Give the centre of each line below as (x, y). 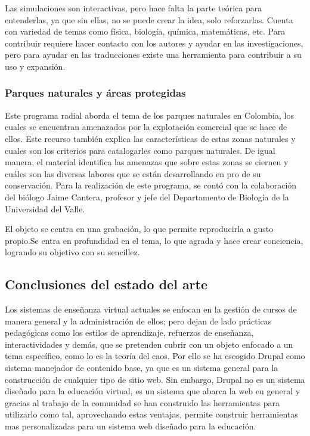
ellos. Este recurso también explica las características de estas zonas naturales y (150, 138)
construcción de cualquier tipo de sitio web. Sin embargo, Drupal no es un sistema (155, 379)
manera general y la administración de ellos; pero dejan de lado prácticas (138, 321)
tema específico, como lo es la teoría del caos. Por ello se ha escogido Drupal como (155, 356)
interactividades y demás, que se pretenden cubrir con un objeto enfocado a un (149, 344)
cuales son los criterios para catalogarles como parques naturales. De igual (140, 150)
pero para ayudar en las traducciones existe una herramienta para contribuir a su (153, 55)
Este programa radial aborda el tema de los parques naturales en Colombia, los (149, 115)
